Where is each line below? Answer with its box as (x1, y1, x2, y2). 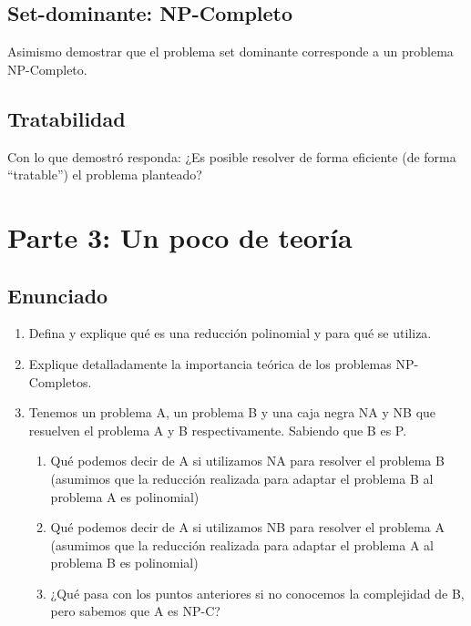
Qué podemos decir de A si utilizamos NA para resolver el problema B (50, 451, 445, 470)
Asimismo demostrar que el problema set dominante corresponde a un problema (7, 42, 454, 61)
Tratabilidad (7, 104, 126, 132)
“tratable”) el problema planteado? (7, 165, 202, 184)
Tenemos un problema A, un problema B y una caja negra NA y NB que (28, 403, 436, 422)
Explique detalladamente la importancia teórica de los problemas (28, 354, 392, 373)
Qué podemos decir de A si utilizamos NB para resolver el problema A (50, 518, 445, 537)
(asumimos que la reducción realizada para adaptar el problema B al (50, 468, 434, 487)
